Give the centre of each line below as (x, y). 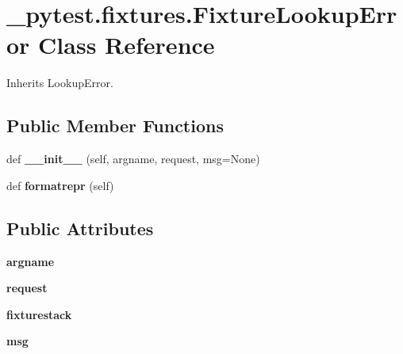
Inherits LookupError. (60, 83)
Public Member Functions (115, 126)
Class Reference (127, 45)
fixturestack (39, 314)
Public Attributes (80, 228)
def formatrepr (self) (60, 185)
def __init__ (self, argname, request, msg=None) (133, 159)
